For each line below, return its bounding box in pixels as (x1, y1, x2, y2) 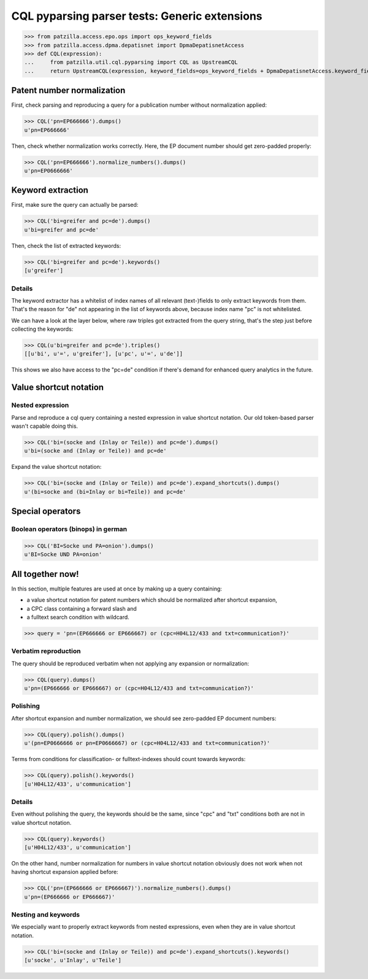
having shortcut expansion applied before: (11, 869, 119, 876)
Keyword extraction (11, 185, 89, 196)
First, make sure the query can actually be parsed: (11, 201, 139, 209)
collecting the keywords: (11, 325, 74, 333)
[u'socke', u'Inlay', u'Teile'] (24, 957, 122, 964)
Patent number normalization (11, 85, 126, 96)
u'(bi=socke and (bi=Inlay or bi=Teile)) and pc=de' (24, 488, 186, 495)
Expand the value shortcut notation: (11, 463, 102, 471)
